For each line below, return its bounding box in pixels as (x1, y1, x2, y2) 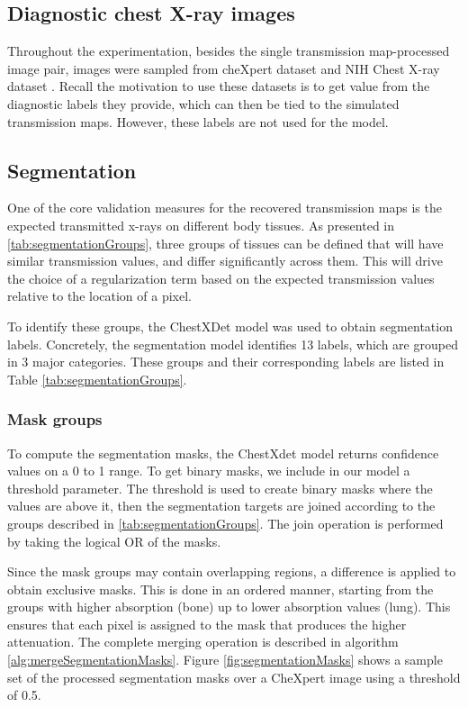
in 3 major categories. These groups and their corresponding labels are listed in (7, 352, 445, 371)
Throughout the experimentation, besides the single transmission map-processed (7, 41, 450, 60)
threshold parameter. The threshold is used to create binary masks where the (7, 478, 433, 497)
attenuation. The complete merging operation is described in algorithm (7, 632, 399, 651)
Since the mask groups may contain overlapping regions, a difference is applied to (7, 562, 456, 581)
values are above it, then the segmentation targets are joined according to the (7, 496, 436, 515)
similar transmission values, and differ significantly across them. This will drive (7, 251, 443, 270)
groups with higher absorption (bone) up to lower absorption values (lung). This (7, 597, 451, 616)
